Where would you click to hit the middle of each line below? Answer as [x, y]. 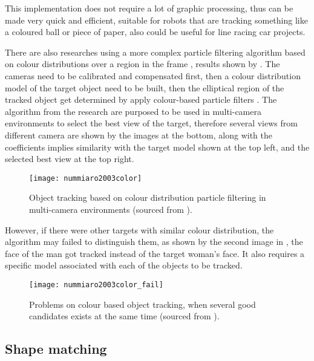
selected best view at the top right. [70, 159]
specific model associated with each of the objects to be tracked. [124, 265]
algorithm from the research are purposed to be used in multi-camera [133, 111]
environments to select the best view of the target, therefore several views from [151, 123]
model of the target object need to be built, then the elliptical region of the [145, 87]
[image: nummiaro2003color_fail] [96, 285]
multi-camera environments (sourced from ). [111, 209]
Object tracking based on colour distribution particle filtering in [148, 197]
